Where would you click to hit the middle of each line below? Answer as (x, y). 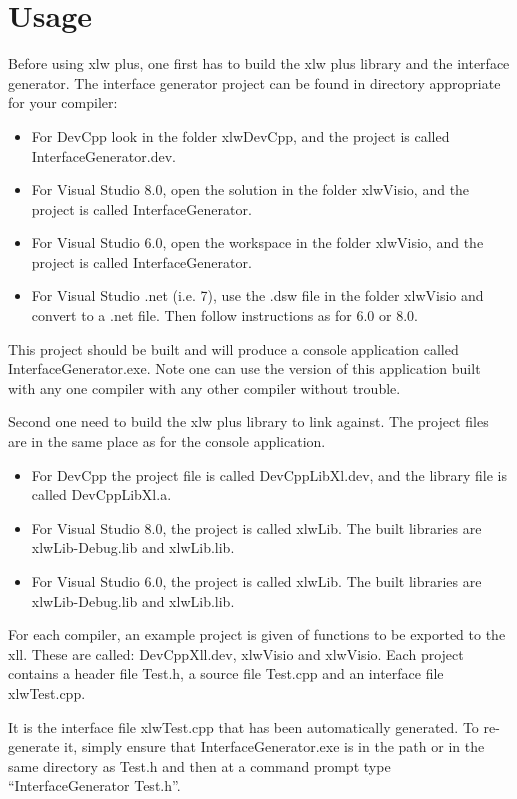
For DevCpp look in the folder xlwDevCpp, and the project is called (240, 135)
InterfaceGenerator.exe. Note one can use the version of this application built (244, 368)
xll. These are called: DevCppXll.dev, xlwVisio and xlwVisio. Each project (236, 653)
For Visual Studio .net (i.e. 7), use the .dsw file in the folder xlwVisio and (257, 295)
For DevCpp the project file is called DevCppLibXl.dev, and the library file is (269, 474)
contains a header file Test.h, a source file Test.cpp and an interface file (226, 673)
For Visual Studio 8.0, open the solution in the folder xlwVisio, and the (250, 189)
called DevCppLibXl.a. (101, 494)
